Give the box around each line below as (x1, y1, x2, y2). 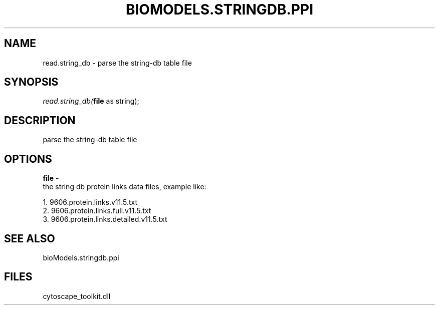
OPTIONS (4, 152, 52, 165)
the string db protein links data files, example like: (43, 182, 206, 191)
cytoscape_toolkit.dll (43, 291, 111, 300)
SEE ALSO (4, 232, 55, 245)
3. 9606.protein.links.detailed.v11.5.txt (43, 215, 167, 224)
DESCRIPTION (4, 114, 76, 127)
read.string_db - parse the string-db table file (43, 58, 192, 67)
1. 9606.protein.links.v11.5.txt (43, 198, 138, 207)
